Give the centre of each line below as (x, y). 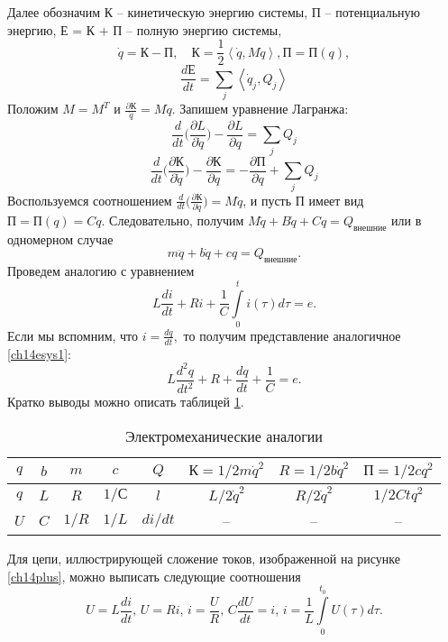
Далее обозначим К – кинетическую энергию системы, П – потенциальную (214, 12)
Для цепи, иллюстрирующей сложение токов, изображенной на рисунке (204, 558)
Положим (33, 109)
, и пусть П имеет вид (303, 200)
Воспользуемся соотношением (90, 200)
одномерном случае (60, 238)
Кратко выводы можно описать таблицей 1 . (126, 402)
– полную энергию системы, (204, 29)
